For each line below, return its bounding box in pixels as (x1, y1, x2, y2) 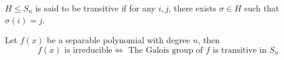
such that (244, 2, 279, 14)
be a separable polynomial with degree (47, 34, 190, 46)
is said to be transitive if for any (35, 2, 156, 14)
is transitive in (212, 46, 267, 55)
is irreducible (64, 46, 113, 55)
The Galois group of (128, 46, 203, 55)
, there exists (168, 2, 216, 14)
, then (198, 34, 220, 46)
